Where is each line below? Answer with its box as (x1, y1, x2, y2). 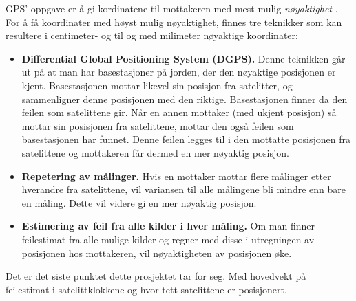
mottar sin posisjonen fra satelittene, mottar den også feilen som (21, 118, 294, 133)
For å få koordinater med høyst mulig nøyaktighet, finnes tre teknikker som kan (6, 14, 342, 29)
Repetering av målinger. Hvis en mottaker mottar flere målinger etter (21, 168, 331, 183)
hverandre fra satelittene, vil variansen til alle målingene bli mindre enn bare (21, 182, 346, 197)
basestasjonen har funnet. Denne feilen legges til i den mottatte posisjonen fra (21, 132, 350, 146)
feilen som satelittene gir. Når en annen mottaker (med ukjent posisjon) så (21, 105, 337, 120)
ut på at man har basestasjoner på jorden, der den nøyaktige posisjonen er (21, 65, 336, 79)
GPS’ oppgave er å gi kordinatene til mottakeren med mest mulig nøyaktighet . (6, 1, 338, 15)
